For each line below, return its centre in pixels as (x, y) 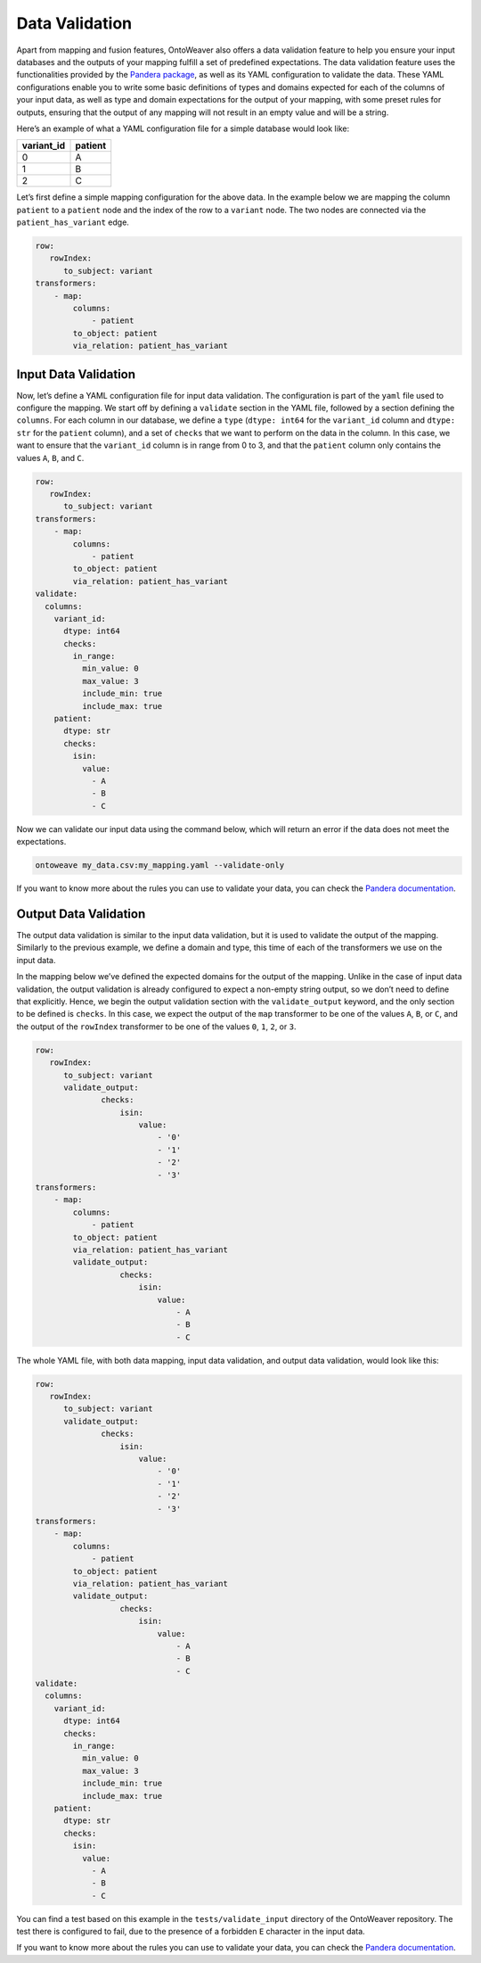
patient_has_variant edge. (73, 222)
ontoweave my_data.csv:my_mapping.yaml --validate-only (160, 866)
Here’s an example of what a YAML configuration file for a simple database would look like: (183, 128)
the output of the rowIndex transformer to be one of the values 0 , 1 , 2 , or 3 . (156, 1027)
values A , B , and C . (50, 458)
